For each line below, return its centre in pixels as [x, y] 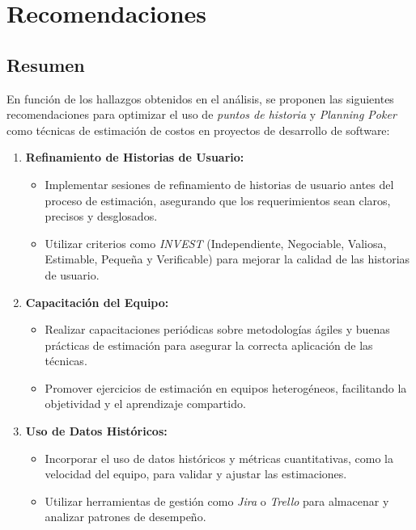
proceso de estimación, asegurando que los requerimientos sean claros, [218, 200]
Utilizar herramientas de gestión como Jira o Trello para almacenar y [217, 501]
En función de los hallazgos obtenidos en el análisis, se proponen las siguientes [200, 98]
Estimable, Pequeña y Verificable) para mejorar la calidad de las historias [227, 259]
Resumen [46, 64]
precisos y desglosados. [101, 216]
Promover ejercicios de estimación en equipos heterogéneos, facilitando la [226, 387]
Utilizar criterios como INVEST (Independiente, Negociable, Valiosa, [216, 243]
